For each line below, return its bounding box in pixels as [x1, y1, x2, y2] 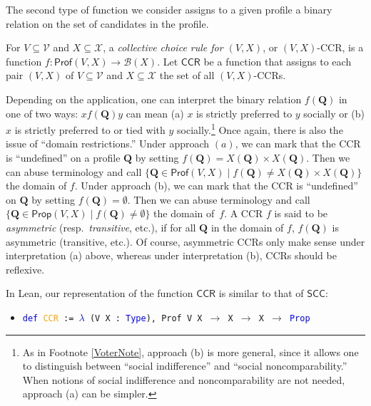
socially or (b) [303, 105, 365, 120]
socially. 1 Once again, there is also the [177, 120, 343, 137]
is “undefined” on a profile [6, 150, 121, 165]
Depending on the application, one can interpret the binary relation [6, 91, 302, 106]
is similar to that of [218, 286, 304, 301]
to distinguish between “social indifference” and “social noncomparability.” [22, 358, 347, 373]
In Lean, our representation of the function [6, 286, 193, 301]
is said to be [274, 206, 328, 221]
